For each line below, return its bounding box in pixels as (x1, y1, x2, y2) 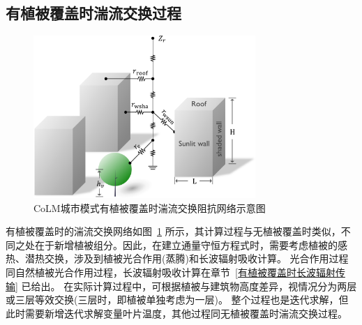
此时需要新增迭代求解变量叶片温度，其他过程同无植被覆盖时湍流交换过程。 (6, 305, 347, 320)
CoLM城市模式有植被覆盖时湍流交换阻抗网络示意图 (33, 200, 266, 215)
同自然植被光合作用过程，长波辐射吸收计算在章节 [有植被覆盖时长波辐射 (6, 265, 335, 280)
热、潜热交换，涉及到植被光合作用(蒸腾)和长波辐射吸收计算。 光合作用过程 (6, 251, 349, 266)
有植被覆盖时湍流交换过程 (6, 2, 181, 24)
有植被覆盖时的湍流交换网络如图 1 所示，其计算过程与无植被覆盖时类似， (6, 224, 341, 239)
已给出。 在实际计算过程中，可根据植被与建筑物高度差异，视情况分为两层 (21, 278, 357, 293)
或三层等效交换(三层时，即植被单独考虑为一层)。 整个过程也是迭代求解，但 (6, 292, 349, 307)
